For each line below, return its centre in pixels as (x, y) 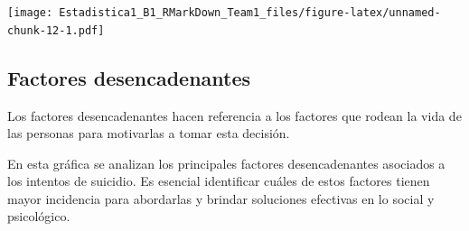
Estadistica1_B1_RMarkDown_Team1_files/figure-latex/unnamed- (250, 13)
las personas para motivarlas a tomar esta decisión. (149, 133)
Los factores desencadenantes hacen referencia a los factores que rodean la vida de (234, 115)
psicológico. (39, 216)
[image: (30, 13)
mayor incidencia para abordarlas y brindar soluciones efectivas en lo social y (221, 198)
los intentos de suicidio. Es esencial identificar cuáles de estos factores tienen (219, 181)
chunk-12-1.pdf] (56, 30)
